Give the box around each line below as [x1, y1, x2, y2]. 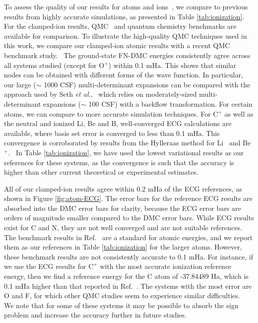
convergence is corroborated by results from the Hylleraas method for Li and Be [4, 137, 251, 148]
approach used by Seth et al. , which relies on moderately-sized [4, 89, 197, 99]
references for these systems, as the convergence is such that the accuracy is [4, 157, 234, 167]
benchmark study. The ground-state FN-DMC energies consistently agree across [4, 50, 251, 60]
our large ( [4, 79, 36, 89]
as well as [224, 108, 254, 119]
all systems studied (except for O [4, 60, 105, 70]
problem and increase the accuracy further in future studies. [4, 310, 187, 320]
